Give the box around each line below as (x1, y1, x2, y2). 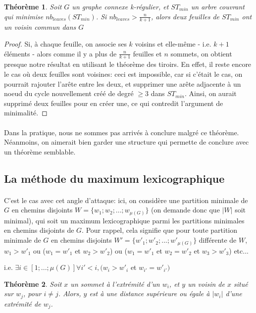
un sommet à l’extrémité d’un (70, 278, 160, 289)
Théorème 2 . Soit (4, 278, 62, 289)
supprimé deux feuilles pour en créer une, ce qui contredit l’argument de (4, 98, 223, 108)
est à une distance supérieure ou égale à (89, 288, 210, 299)
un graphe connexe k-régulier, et (72, 1, 169, 11)
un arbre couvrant (191, 1, 245, 11)
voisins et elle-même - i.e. (135, 39, 211, 49)
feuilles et (133, 48, 162, 58)
